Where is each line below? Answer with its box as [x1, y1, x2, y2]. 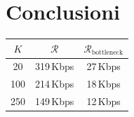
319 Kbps [35, 59, 74, 74]
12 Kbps [86, 94, 121, 109]
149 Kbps [35, 94, 74, 109]
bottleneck [91, 49, 123, 57]
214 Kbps [35, 76, 74, 91]
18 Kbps [86, 76, 121, 91]
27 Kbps [86, 59, 121, 74]
